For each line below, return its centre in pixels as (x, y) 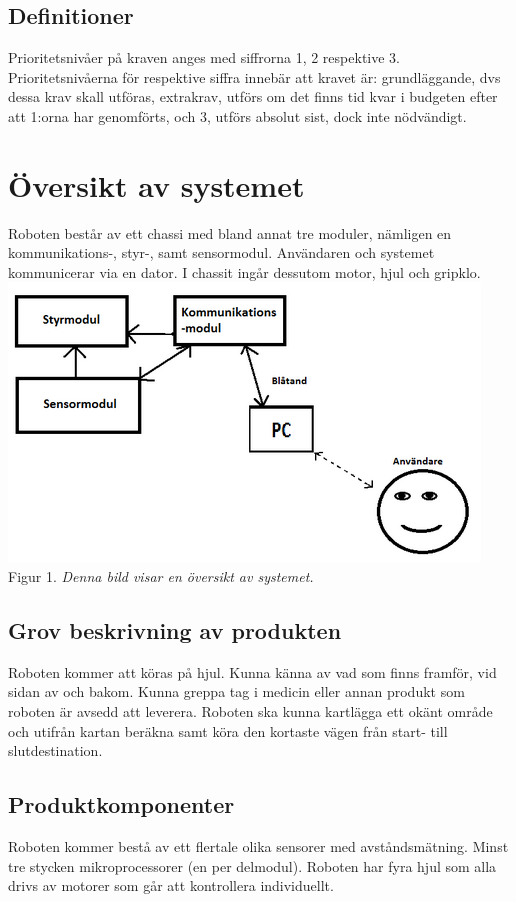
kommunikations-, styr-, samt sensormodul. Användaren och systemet (221, 252)
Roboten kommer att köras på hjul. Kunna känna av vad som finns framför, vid (252, 671)
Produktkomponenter (121, 804)
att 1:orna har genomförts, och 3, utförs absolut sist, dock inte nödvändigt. (237, 115)
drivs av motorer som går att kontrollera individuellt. (171, 885)
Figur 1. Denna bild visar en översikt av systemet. (161, 576)
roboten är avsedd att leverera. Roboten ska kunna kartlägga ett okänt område (250, 711)
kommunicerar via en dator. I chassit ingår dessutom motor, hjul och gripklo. (244, 271)
